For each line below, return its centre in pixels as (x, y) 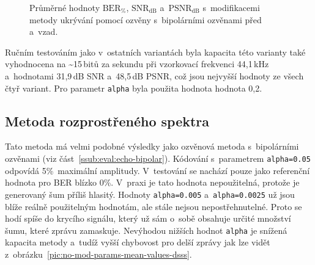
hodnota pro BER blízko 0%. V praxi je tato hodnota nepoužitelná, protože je (152, 182)
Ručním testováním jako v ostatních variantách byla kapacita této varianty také (155, 52)
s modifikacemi (231, 7)
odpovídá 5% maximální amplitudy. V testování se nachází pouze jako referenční (157, 170)
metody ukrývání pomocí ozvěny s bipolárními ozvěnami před (146, 19)
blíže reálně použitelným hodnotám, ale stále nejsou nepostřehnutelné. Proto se (154, 206)
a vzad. (44, 31)
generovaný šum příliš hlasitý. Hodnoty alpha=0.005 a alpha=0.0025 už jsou (150, 194)
